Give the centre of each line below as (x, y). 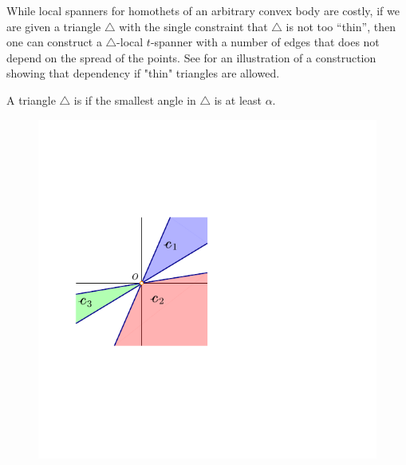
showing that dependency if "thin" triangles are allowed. (143, 73)
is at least (238, 99)
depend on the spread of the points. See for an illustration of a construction (191, 57)
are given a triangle (54, 26)
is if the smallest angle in (135, 99)
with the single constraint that (193, 26)
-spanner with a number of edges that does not (265, 42)
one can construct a (54, 42)
